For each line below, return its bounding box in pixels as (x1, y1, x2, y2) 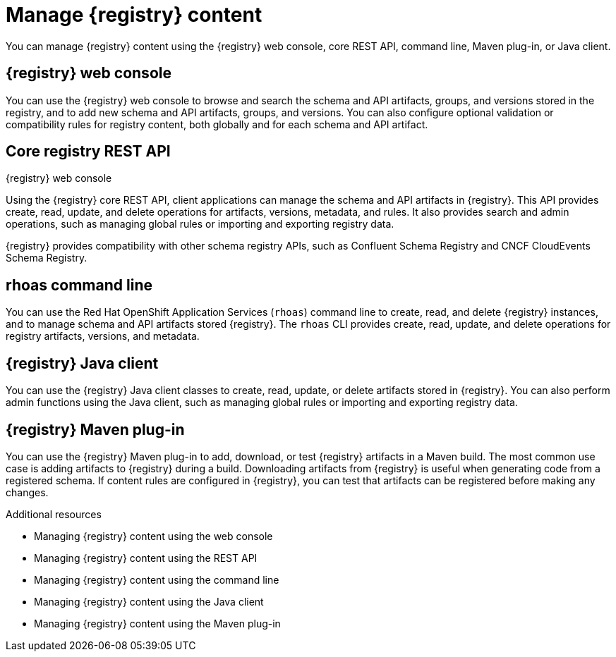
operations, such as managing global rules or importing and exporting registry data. (6, 218, 394, 231)
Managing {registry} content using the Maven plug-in (34, 617, 281, 630)
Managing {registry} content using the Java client (34, 595, 264, 608)
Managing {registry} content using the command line (34, 573, 279, 586)
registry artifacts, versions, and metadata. (6, 330, 200, 343)
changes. (6, 486, 49, 498)
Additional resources (6, 508, 102, 520)
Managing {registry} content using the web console (34, 529, 273, 542)
